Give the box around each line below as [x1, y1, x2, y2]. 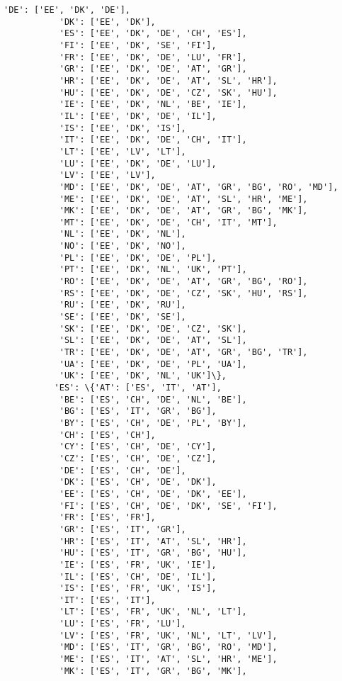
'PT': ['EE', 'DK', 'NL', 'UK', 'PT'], [59, 264, 247, 275]
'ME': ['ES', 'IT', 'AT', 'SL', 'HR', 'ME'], [59, 654, 278, 665]
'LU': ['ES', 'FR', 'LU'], [59, 619, 186, 629]
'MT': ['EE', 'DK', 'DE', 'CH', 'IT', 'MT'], [59, 217, 278, 227]
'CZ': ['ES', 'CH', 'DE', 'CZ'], [59, 453, 217, 463]
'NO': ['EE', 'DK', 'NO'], [59, 241, 186, 252]
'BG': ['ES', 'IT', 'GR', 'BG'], [59, 406, 217, 417]
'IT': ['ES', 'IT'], [59, 595, 156, 605]
